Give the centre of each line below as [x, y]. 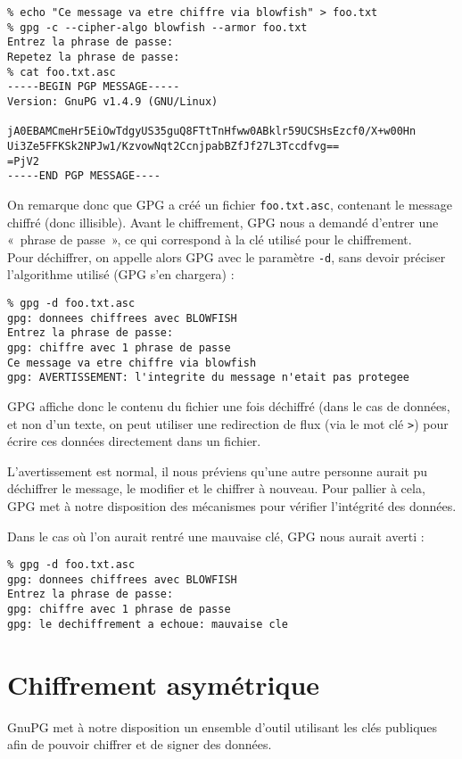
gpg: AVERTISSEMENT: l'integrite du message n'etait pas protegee [209, 378]
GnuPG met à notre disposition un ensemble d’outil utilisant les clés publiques [223, 726]
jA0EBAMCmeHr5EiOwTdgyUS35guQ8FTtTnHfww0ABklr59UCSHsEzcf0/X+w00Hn [212, 132]
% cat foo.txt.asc [62, 72]
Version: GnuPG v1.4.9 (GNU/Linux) [113, 101]
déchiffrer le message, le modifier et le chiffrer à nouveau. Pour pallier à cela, [216, 488]
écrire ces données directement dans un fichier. [134, 441]
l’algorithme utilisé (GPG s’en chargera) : [121, 274]
